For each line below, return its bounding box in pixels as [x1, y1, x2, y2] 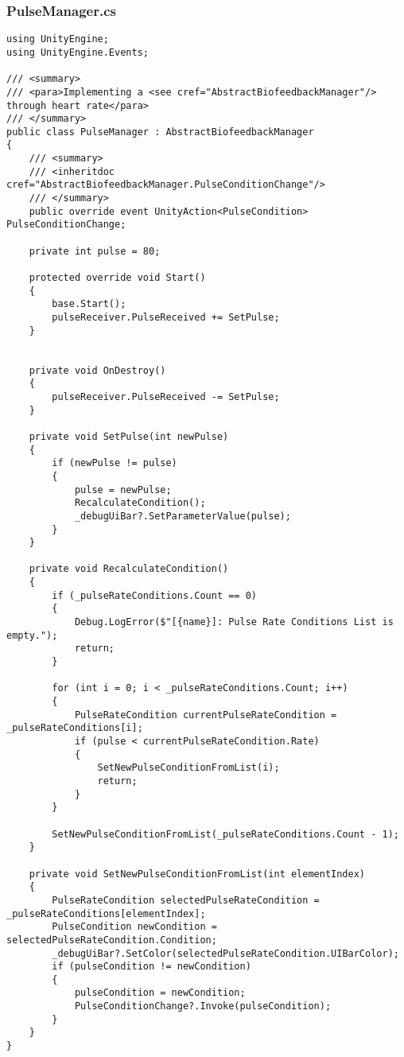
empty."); [6, 629, 58, 641]
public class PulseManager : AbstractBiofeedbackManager [6, 126, 314, 138]
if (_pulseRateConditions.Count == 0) [52, 589, 257, 601]
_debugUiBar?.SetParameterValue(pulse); [74, 510, 291, 522]
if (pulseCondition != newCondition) [52, 961, 251, 973]
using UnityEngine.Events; [6, 46, 149, 58]
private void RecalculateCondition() [29, 563, 229, 575]
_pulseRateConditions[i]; [6, 722, 143, 734]
